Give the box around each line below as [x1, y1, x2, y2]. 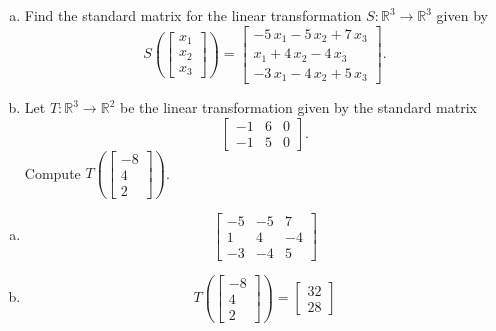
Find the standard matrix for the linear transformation [24, 5, 362, 25]
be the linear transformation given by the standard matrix [119, 97, 477, 118]
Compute [24, 162, 81, 183]
